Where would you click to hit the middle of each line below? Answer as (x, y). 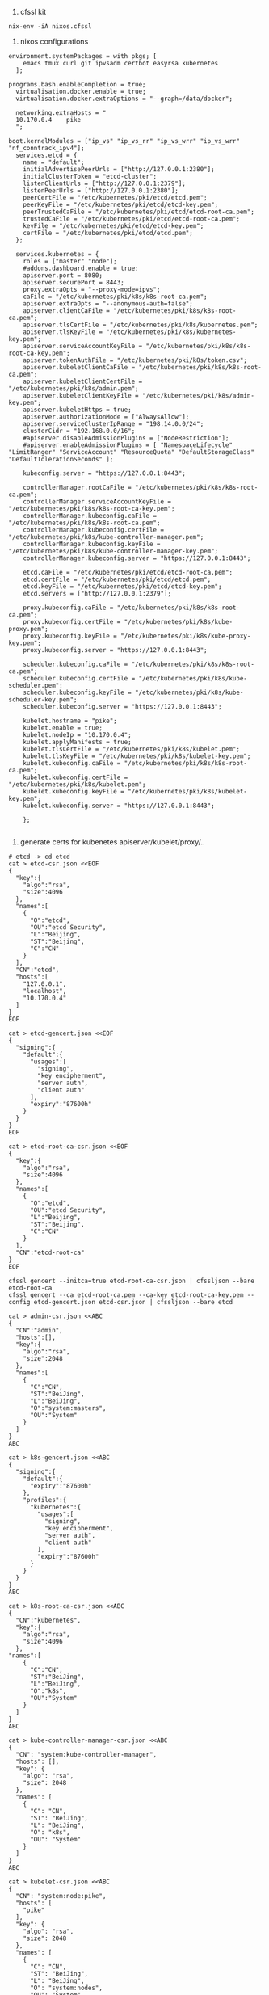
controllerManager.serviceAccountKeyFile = (97, 502)
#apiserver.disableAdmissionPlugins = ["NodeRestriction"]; (126, 438)
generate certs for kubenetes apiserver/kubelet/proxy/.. (112, 842)
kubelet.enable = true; (63, 728)
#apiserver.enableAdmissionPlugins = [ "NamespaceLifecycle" (128, 445)
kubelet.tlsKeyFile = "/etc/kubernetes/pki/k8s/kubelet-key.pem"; (137, 756)
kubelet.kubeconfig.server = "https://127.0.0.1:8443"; (119, 806)
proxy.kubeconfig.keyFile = (70, 636)
